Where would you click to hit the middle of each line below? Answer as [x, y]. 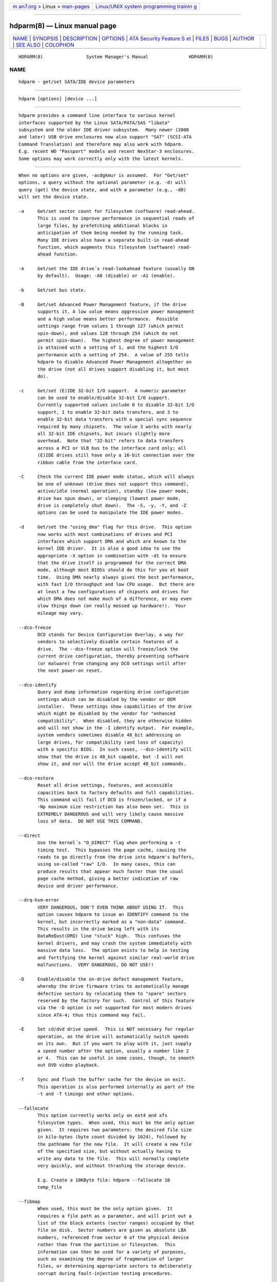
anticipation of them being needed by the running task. [111, 233]
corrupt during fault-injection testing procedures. [105, 1273]
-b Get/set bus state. [53, 290]
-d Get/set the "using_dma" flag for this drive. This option [105, 527]
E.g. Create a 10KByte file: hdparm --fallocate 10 [104, 1180]
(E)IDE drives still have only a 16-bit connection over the [116, 455]
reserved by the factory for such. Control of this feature [116, 1000]
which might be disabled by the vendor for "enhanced [106, 714]
